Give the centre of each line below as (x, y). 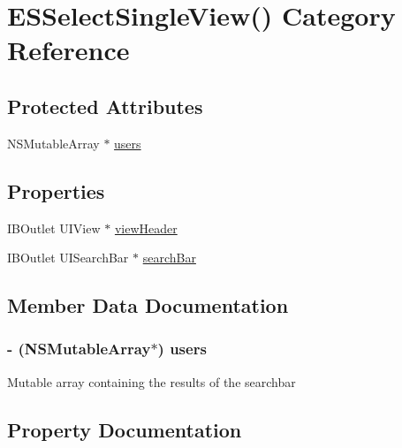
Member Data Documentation (148, 305)
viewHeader (146, 228)
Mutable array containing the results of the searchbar (152, 381)
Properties (56, 190)
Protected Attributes (105, 106)
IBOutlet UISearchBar (68, 258)
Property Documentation (125, 429)
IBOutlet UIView (54, 228)
